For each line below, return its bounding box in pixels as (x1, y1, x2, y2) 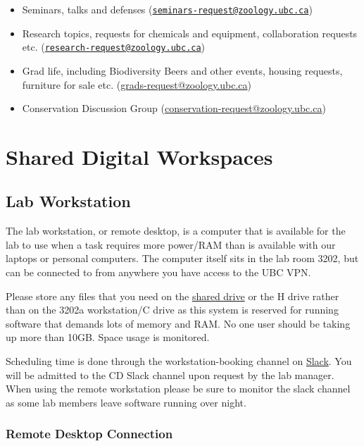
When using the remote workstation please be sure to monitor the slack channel (6, 381, 351, 396)
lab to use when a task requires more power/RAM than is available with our (6, 237, 336, 252)
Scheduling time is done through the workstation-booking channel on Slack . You (6, 354, 352, 368)
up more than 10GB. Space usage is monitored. (6, 330, 210, 345)
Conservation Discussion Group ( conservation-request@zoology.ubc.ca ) (22, 101, 326, 116)
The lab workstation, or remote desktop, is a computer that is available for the (6, 223, 346, 238)
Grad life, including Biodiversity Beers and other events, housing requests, (22, 63, 343, 78)
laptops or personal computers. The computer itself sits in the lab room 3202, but (6, 251, 359, 266)
